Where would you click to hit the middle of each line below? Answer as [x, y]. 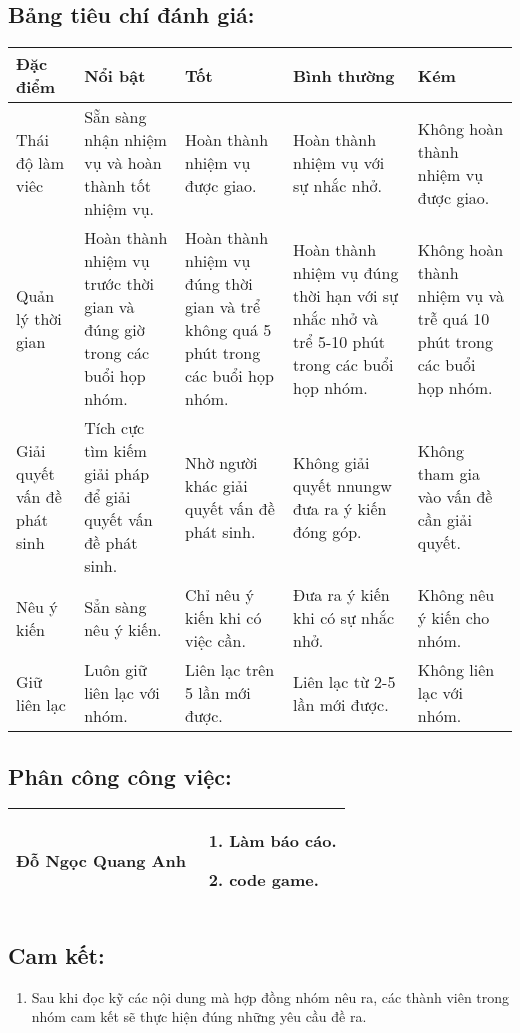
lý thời [39, 318]
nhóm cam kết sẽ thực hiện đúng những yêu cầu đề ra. [199, 1016]
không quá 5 [228, 330]
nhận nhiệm [125, 140]
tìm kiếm [115, 451]
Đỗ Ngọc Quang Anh [101, 860]
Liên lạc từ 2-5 [344, 681]
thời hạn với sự [346, 295]
